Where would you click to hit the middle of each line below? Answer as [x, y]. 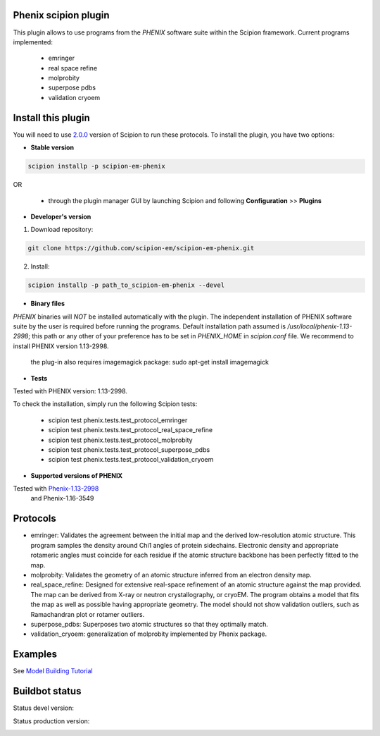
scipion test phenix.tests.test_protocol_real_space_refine [131, 430]
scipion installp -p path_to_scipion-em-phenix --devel [126, 285]
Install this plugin [52, 117]
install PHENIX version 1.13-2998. [61, 346]
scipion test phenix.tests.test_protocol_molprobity [120, 440]
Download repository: [62, 230]
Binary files [48, 304]
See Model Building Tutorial [53, 671]
